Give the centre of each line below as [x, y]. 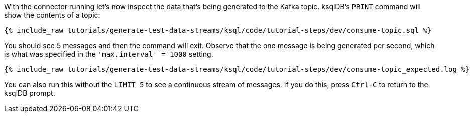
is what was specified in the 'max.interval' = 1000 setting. [109, 54]
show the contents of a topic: [52, 15]
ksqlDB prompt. [30, 93]
